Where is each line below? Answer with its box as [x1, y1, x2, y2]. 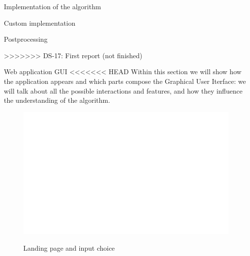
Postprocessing [4, 34, 47, 44]
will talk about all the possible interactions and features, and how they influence [4, 85, 243, 96]
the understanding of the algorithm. [4, 95, 110, 105]
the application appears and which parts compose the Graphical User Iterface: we [4, 76, 246, 86]
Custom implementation [4, 17, 76, 28]
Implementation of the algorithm [4, 1, 101, 11]
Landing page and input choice [23, 242, 115, 253]
